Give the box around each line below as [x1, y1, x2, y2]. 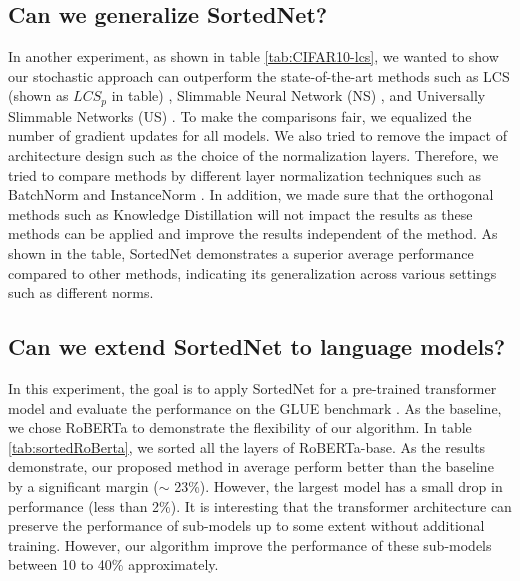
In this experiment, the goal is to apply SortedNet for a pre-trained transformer [8, 377, 497, 398]
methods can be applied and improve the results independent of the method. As [8, 223, 498, 244]
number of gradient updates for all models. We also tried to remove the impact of [8, 125, 507, 146]
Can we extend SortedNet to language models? [8, 331, 506, 362]
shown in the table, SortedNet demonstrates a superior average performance [8, 243, 474, 263]
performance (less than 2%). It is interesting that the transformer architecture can [8, 495, 512, 516]
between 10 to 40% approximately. [8, 554, 219, 575]
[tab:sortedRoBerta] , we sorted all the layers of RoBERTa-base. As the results [8, 436, 486, 457]
